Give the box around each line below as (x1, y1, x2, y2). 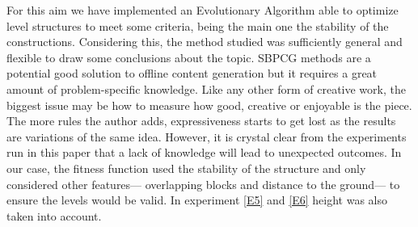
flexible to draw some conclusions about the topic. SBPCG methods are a (6, 48, 371, 65)
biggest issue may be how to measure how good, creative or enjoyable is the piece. (6, 96, 412, 113)
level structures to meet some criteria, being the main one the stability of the (6, 17, 389, 34)
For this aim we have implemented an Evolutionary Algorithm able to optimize (6, 2, 399, 18)
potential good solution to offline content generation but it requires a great (6, 65, 378, 82)
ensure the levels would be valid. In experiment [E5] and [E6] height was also (6, 191, 387, 208)
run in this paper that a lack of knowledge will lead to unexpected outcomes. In (6, 144, 402, 161)
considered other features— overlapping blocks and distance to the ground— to (6, 175, 400, 192)
